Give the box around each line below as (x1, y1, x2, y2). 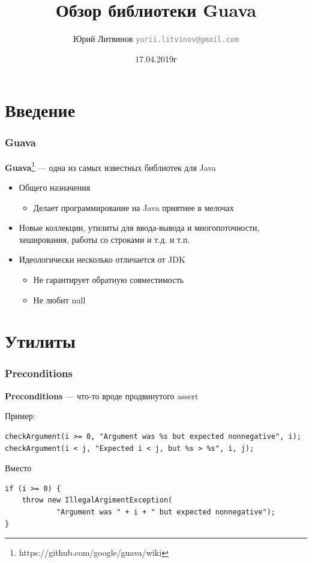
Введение (5, 98, 76, 122)
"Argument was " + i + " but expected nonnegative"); (56, 507, 276, 516)
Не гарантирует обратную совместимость (33, 273, 184, 285)
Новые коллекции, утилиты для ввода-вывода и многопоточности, (19, 221, 260, 234)
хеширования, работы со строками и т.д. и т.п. (19, 233, 190, 245)
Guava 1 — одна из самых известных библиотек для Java (5, 159, 216, 173)
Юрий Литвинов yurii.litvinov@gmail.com (73, 32, 239, 45)
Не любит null (33, 293, 86, 306)
